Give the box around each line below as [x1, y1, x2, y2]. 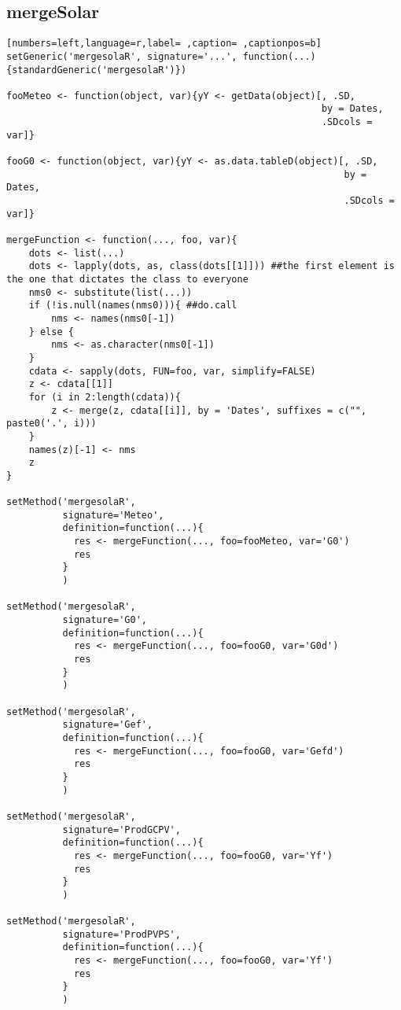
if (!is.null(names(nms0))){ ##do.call [28, 300, 237, 311]
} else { [28, 326, 74, 337]
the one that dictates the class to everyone [6, 274, 248, 286]
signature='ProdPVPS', [62, 928, 181, 940]
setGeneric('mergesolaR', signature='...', [6, 50, 237, 62]
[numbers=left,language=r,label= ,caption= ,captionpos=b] [6, 38, 322, 50]
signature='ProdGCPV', [62, 824, 181, 835]
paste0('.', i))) [6, 418, 97, 429]
